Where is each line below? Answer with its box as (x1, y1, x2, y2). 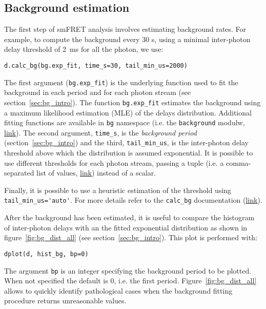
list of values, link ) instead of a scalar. (36, 167, 156, 178)
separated (4, 167, 34, 178)
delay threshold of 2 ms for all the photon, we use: (4, 44, 163, 54)
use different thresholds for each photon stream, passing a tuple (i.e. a (4, 157, 224, 168)
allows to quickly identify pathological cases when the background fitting (4, 285, 233, 296)
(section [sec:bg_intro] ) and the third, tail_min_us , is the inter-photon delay (4, 137, 249, 148)
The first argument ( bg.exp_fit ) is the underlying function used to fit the (4, 76, 238, 87)
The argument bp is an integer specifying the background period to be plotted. (4, 265, 252, 276)
